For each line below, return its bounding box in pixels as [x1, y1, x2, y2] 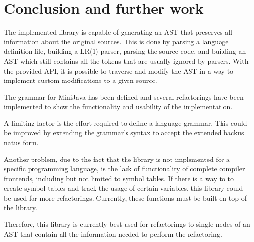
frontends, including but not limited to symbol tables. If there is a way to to [4, 173, 234, 183]
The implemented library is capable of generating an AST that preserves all [4, 27, 232, 37]
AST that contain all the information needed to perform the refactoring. [4, 228, 222, 239]
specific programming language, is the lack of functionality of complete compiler [4, 163, 245, 174]
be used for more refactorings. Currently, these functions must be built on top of [4, 193, 247, 203]
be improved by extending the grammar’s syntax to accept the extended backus [4, 127, 244, 138]
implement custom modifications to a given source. [4, 75, 157, 85]
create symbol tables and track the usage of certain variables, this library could [4, 183, 243, 193]
